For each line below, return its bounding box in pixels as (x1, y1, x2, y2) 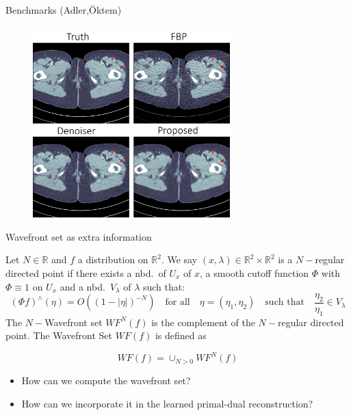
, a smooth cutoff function (200, 265, 309, 280)
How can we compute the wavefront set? (21, 373, 191, 387)
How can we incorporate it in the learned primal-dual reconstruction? (21, 396, 313, 410)
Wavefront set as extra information (5, 229, 152, 243)
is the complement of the (151, 314, 255, 329)
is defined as (155, 328, 207, 343)
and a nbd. (60, 279, 105, 293)
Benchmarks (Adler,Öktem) (5, 3, 122, 16)
